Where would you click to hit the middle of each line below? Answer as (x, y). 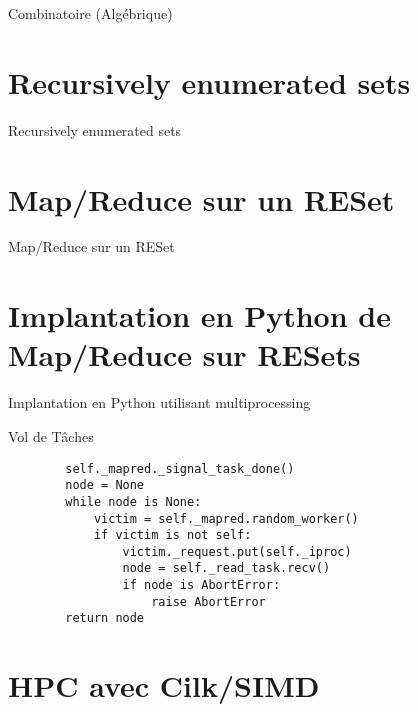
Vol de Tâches (51, 435)
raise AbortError (208, 601)
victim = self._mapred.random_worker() (226, 518)
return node (105, 618)
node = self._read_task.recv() (226, 568)
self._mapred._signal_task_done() (180, 468)
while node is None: (133, 501)
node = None (105, 485)
